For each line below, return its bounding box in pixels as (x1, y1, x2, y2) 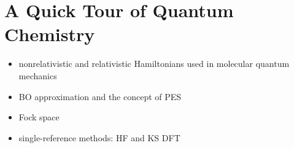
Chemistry (4, 21, 95, 47)
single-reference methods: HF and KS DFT (18, 131, 180, 144)
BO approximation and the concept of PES (18, 90, 182, 103)
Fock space (18, 111, 60, 123)
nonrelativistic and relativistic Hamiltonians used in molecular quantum (18, 57, 290, 70)
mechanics (18, 69, 57, 82)
